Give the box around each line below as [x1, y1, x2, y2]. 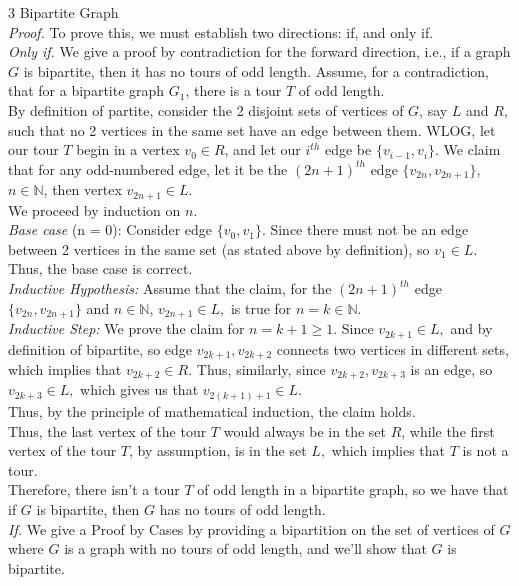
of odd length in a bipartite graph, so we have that [197, 479, 509, 500]
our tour [8, 139, 59, 160]
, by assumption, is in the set [129, 440, 307, 461]
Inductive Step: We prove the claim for [8, 318, 245, 339]
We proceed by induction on [8, 199, 181, 220]
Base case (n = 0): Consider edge [8, 219, 213, 240]
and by [450, 318, 493, 339]
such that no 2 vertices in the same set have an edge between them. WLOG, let [8, 119, 496, 140]
